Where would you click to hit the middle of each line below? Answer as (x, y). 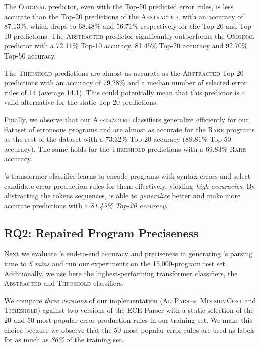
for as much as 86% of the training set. (64, 340)
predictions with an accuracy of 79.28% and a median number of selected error (125, 82)
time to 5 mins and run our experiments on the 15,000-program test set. (116, 264)
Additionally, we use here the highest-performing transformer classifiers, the (121, 273)
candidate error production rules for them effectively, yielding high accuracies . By (130, 185)
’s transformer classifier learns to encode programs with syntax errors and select (127, 175)
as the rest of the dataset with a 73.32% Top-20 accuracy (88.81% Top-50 (118, 139)
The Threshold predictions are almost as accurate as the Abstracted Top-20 (124, 72)
